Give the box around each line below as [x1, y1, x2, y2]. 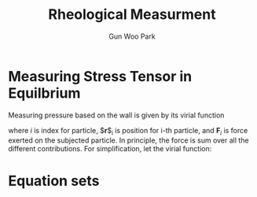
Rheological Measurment [48, 6, 216, 24]
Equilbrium [8, 84, 81, 102]
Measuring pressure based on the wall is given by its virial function [8, 110, 225, 120]
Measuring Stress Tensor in [8, 67, 193, 85]
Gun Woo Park [108, 32, 156, 41]
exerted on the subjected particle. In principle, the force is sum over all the [8, 136, 249, 145]
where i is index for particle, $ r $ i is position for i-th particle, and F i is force [8, 125, 248, 137]
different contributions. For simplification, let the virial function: [8, 144, 212, 154]
